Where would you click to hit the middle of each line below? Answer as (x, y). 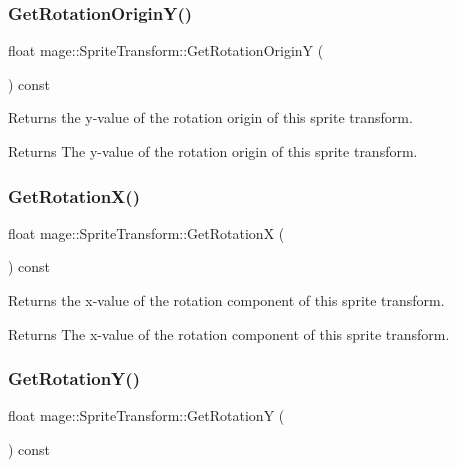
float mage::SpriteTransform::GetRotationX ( (146, 232)
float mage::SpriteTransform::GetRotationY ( (146, 415)
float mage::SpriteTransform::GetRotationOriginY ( (166, 50)
